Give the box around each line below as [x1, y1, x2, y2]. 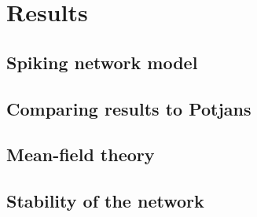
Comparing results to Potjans [6, 96, 251, 120]
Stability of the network [6, 189, 204, 213]
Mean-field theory [6, 142, 155, 167]
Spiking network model [6, 50, 198, 74]
